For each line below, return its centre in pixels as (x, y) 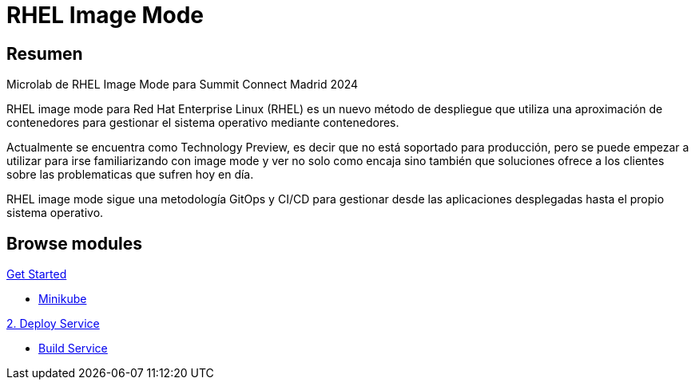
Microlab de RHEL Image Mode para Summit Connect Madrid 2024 (183, 85)
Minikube (63, 299)
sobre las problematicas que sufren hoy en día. (130, 175)
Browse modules (74, 243)
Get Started (37, 274)
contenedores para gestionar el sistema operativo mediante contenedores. (203, 123)
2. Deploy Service (53, 324)
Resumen (45, 53)
